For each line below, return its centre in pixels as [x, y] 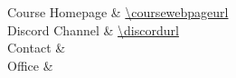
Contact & [37, 48]
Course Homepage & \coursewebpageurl [118, 12]
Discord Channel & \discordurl [93, 29]
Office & [30, 65]
